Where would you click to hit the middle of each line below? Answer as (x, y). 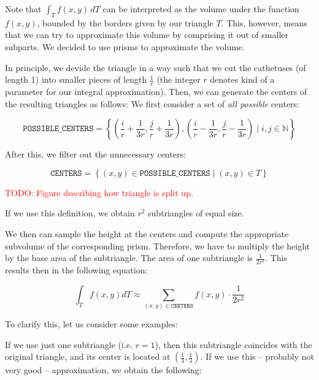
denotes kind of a (242, 79)
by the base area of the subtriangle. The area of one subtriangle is (129, 258)
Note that (23, 9)
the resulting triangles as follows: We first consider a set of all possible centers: (152, 103)
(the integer (179, 79)
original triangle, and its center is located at (88, 356)
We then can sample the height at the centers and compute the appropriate (147, 233)
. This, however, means (264, 22)
